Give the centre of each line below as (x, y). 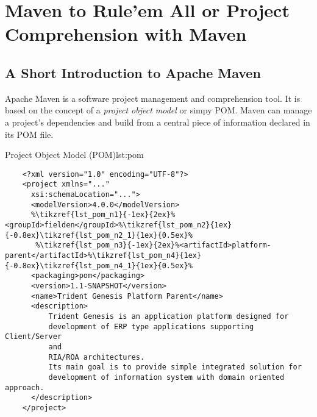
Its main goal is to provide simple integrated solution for (175, 367)
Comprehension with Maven (126, 34)
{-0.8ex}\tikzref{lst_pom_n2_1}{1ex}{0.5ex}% (99, 235)
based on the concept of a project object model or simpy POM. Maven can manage (158, 110)
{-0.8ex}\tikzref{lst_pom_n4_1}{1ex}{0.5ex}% (99, 266)
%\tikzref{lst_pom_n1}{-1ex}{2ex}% (103, 215)
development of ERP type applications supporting (151, 326)
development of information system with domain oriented (166, 377)
